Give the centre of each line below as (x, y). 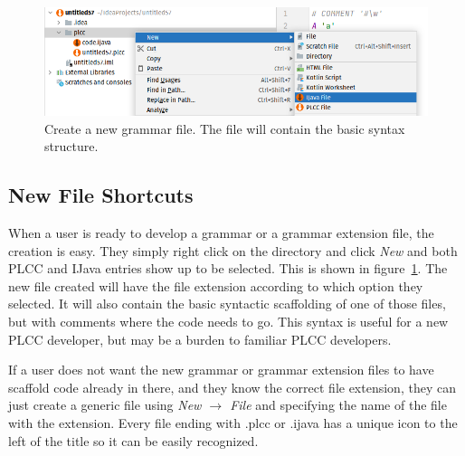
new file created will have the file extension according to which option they (216, 285)
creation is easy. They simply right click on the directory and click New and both (233, 250)
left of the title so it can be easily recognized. (133, 440)
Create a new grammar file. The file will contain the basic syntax (225, 128)
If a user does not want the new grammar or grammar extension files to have (221, 370)
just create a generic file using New (105, 405)
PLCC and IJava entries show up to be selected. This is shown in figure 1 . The (228, 268)
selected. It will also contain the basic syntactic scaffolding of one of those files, (227, 304)
